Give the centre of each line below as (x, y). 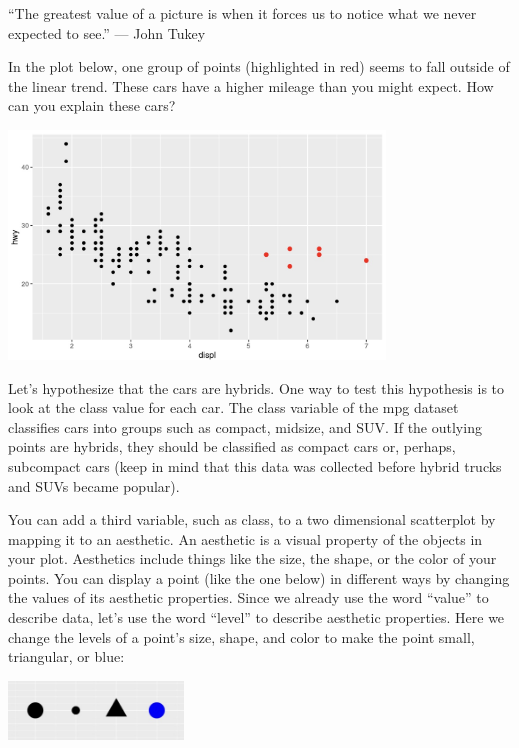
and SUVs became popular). (94, 485)
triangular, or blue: (66, 656)
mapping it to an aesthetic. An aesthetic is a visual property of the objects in (245, 538)
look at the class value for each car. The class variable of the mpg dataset (233, 407)
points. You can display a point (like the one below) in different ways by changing (259, 577)
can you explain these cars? (92, 105)
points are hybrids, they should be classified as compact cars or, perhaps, (232, 446)
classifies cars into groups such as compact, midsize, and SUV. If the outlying (245, 426)
